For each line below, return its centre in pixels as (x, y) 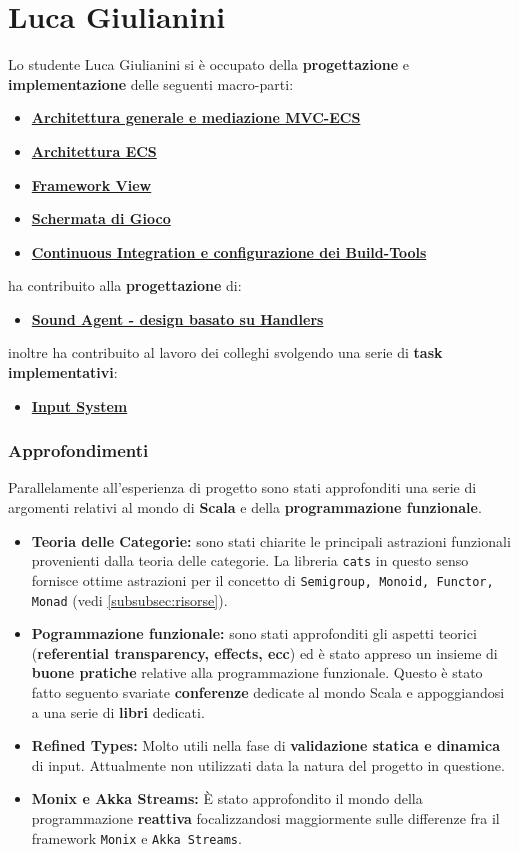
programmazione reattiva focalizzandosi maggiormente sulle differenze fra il (265, 817)
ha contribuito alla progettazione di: (125, 285)
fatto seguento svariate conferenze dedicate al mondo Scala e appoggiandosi (268, 692)
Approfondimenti (78, 450)
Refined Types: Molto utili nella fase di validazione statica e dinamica (265, 745)
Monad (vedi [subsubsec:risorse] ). (129, 599)
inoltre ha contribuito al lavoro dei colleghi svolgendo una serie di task (225, 352)
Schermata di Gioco (101, 218)
